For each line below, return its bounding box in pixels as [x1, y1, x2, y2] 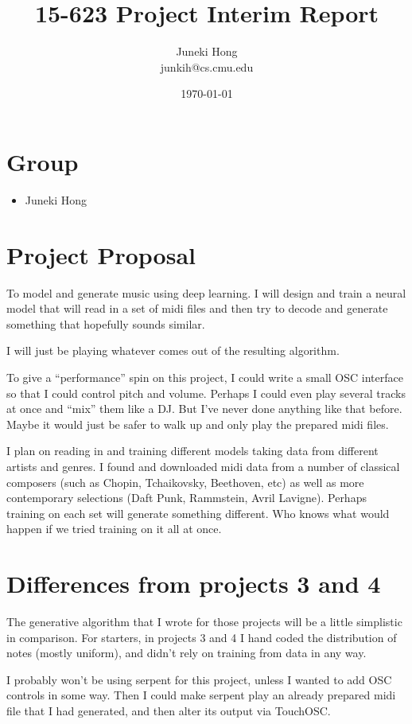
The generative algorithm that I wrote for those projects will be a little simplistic [6, 613, 402, 629]
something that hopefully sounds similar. [6, 315, 205, 332]
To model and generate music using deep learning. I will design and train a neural [6, 284, 406, 301]
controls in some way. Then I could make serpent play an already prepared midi [6, 687, 396, 703]
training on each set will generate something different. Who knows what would [6, 504, 390, 521]
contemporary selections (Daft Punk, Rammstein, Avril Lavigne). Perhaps [6, 489, 367, 506]
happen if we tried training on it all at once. [6, 520, 222, 537]
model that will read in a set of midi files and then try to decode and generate [6, 300, 388, 317]
